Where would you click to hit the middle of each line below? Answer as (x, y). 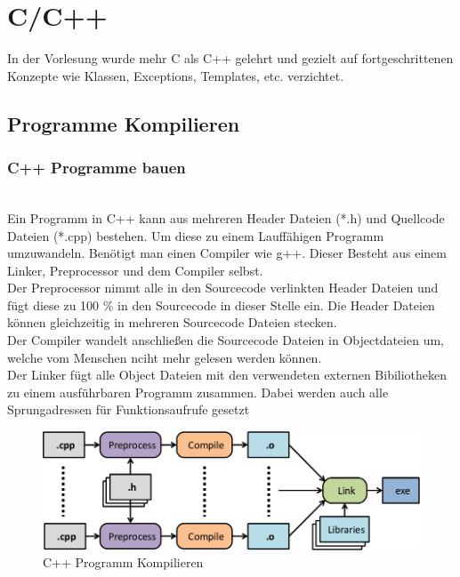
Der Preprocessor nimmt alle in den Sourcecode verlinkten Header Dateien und (223, 288)
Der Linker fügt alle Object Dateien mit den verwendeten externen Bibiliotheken (227, 375)
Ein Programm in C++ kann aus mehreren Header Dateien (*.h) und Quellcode (226, 217)
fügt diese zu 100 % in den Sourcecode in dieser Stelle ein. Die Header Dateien (221, 305)
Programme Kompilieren (124, 123)
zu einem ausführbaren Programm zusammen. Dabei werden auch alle (198, 392)
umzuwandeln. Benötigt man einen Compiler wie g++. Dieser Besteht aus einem (227, 253)
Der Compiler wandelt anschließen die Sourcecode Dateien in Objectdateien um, (226, 340)
